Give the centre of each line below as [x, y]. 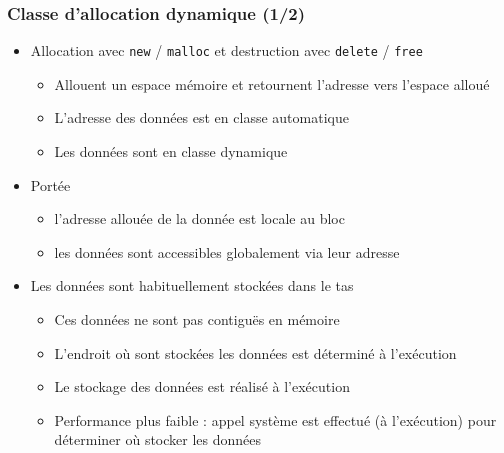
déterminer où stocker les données [158, 439]
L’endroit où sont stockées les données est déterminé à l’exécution [255, 352]
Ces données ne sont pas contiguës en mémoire [197, 319]
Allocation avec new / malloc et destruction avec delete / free [226, 50]
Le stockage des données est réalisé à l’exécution [202, 386]
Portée [50, 184]
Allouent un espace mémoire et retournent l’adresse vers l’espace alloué [272, 83]
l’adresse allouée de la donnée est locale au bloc [199, 218]
